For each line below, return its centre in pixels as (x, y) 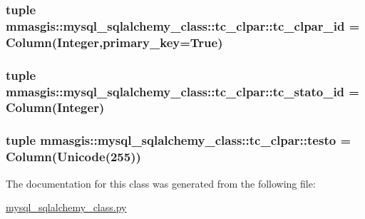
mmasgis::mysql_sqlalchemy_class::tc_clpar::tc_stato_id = (182, 91)
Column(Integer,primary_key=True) (114, 42)
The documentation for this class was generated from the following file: (161, 183)
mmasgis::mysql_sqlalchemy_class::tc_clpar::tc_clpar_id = (183, 25)
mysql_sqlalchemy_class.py (66, 207)
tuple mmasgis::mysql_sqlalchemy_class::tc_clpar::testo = (179, 140)
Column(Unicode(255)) (73, 157)
